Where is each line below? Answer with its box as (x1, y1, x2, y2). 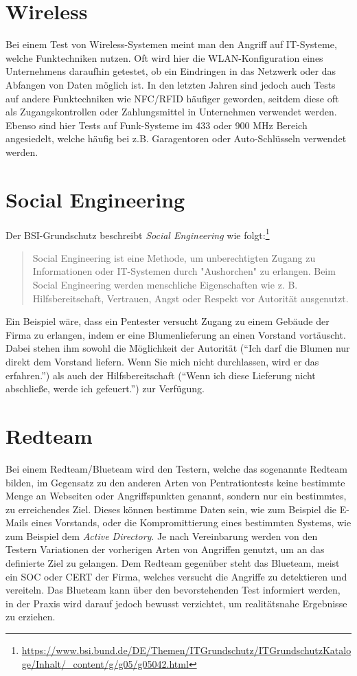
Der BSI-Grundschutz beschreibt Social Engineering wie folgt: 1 (5, 225, 270, 242)
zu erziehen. (5, 609, 56, 624)
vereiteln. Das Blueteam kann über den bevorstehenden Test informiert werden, (5, 583, 341, 597)
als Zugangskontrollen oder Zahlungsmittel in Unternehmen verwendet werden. (5, 104, 337, 119)
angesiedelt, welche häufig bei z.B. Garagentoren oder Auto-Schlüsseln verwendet (5, 131, 347, 146)
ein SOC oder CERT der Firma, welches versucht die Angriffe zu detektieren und (5, 569, 347, 583)
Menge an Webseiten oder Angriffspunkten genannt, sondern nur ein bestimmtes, (5, 488, 347, 503)
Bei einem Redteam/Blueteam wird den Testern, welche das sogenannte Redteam (5, 461, 347, 475)
